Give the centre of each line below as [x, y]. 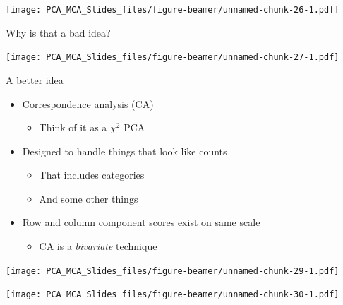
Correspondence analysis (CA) [88, 103]
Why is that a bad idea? [58, 32]
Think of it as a [73, 127]
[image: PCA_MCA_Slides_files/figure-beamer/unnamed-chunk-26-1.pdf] [173, 10]
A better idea [35, 79]
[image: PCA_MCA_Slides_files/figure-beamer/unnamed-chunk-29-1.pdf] [173, 271]
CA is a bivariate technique [98, 246]
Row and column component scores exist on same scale [141, 222]
